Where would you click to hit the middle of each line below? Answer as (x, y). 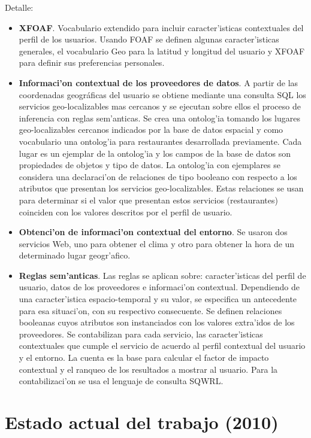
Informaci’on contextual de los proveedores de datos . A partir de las (158, 82)
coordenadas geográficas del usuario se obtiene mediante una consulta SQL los (162, 94)
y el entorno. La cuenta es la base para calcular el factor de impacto (144, 358)
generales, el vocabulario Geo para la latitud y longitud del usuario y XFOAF (162, 51)
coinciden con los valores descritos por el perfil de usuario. (126, 212)
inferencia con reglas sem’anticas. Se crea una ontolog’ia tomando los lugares (159, 118)
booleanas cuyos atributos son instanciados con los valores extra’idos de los (157, 322)
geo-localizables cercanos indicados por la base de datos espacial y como (151, 130)
